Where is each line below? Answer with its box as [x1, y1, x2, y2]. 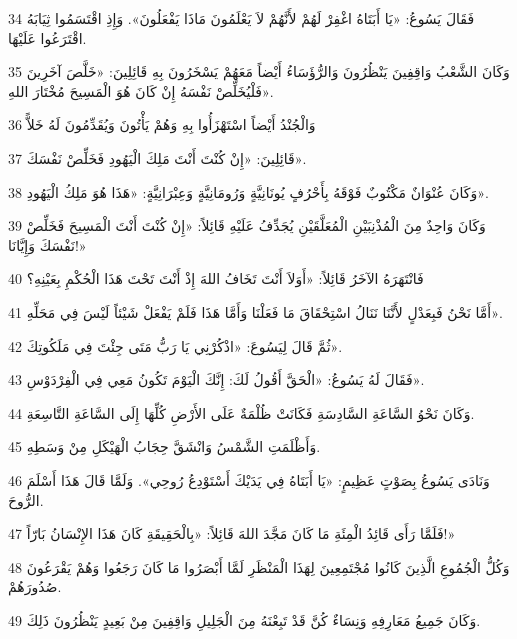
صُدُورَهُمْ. [8, 576, 62, 597]
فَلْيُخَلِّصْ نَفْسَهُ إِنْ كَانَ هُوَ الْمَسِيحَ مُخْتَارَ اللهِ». [8, 80, 274, 101]
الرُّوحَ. [8, 489, 44, 510]
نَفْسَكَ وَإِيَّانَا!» [8, 234, 87, 255]
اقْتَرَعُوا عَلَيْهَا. [8, 27, 87, 48]
